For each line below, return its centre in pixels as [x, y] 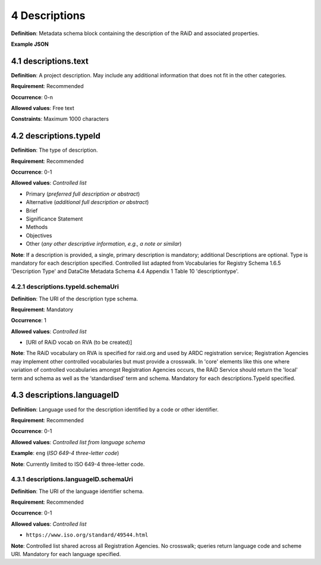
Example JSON [30, 44]
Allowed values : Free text [43, 108]
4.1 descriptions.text [50, 61]
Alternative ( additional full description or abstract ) [87, 202]
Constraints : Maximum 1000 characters [60, 119]
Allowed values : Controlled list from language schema [78, 442]
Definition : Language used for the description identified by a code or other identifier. [115, 409]
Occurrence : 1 [29, 321]
